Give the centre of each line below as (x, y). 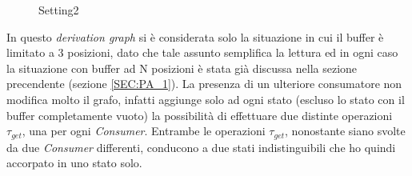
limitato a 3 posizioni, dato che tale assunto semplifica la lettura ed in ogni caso (202, 52)
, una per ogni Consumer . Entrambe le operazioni (144, 131)
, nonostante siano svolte (345, 131)
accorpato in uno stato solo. (74, 163)
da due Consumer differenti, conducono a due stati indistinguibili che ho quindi (201, 147)
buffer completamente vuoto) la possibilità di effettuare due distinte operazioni (200, 115)
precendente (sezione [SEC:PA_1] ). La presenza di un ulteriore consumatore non (204, 84)
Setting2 (59, 10)
